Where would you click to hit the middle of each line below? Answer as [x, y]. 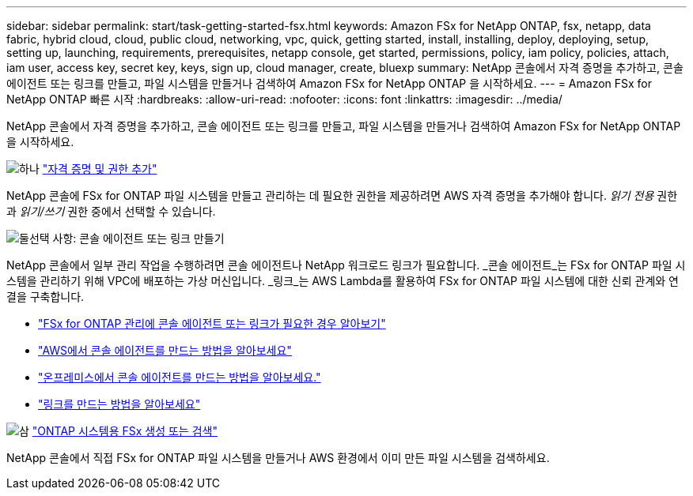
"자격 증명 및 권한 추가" [100, 169]
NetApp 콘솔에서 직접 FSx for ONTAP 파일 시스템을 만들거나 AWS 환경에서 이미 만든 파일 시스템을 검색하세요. [278, 458]
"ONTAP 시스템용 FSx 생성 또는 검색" [125, 431]
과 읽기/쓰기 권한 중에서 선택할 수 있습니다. [111, 211]
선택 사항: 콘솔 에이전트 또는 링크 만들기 [127, 238]
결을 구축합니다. [45, 297]
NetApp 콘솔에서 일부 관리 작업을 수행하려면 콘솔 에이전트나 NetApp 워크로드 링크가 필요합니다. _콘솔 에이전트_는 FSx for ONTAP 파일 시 [346, 265]
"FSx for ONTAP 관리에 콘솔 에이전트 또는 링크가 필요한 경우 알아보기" [212, 323]
